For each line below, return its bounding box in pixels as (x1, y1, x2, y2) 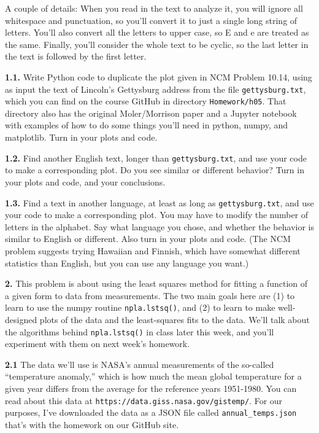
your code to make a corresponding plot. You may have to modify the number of (5, 208, 309, 221)
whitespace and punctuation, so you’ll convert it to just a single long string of (5, 14, 298, 26)
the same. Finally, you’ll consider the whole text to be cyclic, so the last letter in (5, 37, 309, 50)
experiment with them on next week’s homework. (5, 337, 190, 350)
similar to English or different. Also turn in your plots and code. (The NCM (5, 232, 291, 245)
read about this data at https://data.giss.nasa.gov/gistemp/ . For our (5, 394, 283, 407)
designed (5, 313, 37, 326)
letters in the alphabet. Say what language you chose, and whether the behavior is (5, 220, 314, 233)
